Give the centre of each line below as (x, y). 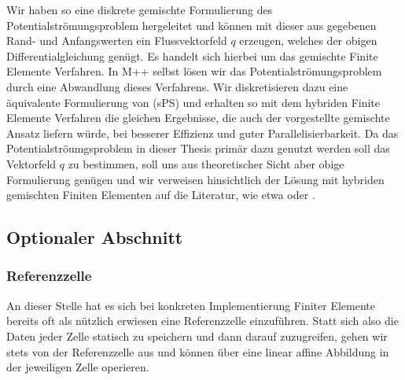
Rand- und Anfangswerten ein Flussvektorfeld (117, 41)
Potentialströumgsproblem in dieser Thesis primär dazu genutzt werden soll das (198, 148)
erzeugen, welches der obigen (308, 41)
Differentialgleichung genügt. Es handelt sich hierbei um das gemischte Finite (192, 55)
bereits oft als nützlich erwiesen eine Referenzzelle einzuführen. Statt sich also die (202, 321)
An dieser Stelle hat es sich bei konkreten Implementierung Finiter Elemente (191, 305)
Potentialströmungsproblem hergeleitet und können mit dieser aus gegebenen (191, 25)
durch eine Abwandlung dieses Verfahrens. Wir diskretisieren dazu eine (177, 86)
